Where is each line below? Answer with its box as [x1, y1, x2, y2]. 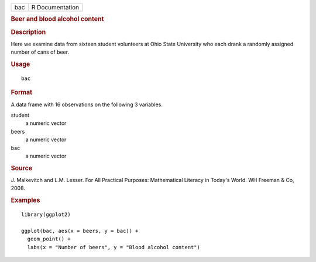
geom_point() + [27, 236, 71, 242]
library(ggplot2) [21, 211, 71, 218]
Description [11, 28, 46, 36]
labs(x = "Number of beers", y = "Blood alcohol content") [27, 244, 200, 250]
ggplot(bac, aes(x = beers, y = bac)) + [21, 228, 139, 234]
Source [11, 164, 33, 172]
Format [11, 88, 32, 96]
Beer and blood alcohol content [11, 15, 104, 23]
